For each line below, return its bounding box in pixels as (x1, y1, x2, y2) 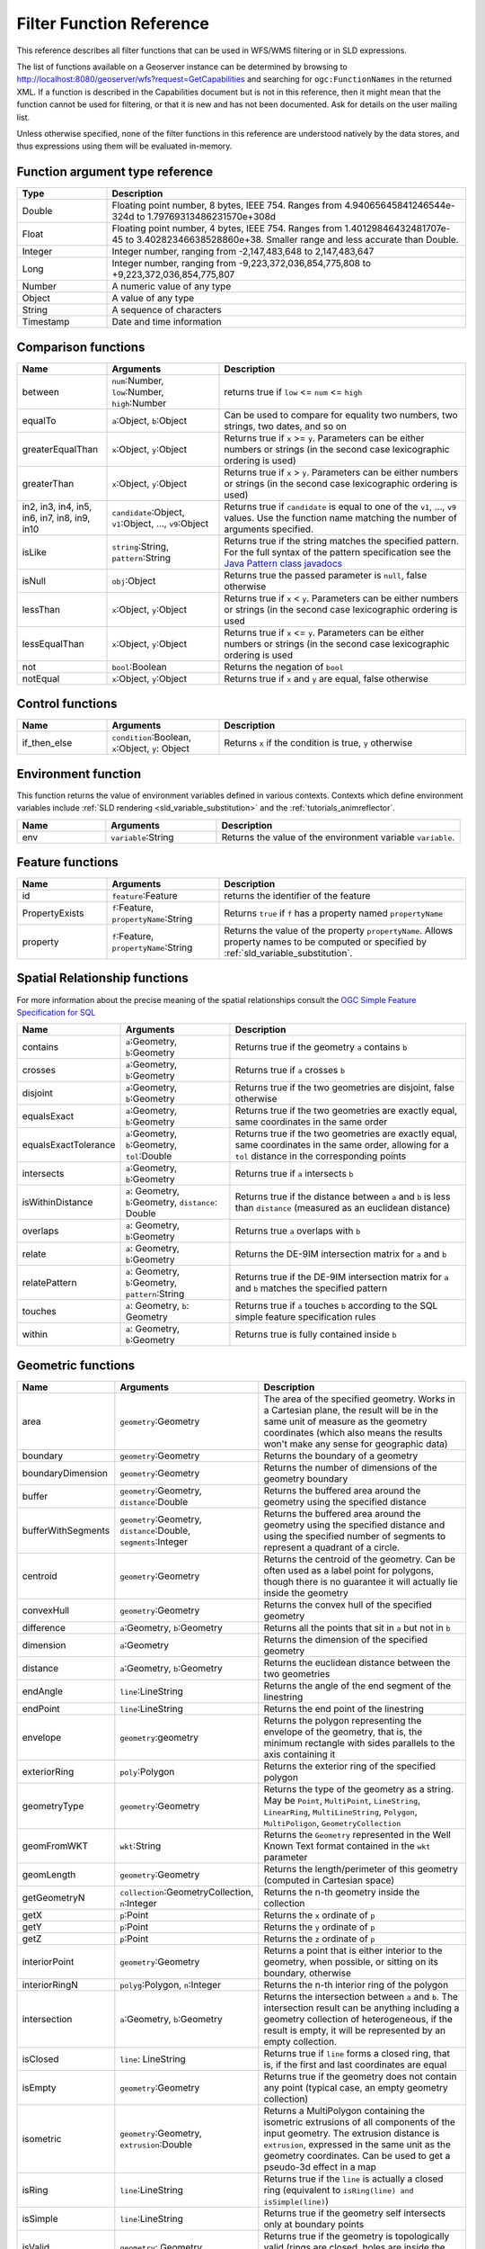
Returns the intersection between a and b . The (263, 1990, 458, 2003)
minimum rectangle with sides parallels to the (263, 1736, 455, 1749)
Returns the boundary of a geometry (263, 1449, 419, 1462)
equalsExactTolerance (22, 1139, 116, 1151)
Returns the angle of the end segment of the (263, 1679, 451, 1691)
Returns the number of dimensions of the (263, 1461, 437, 1474)
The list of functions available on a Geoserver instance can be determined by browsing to (16, 61, 348, 72)
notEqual (22, 672, 60, 685)
